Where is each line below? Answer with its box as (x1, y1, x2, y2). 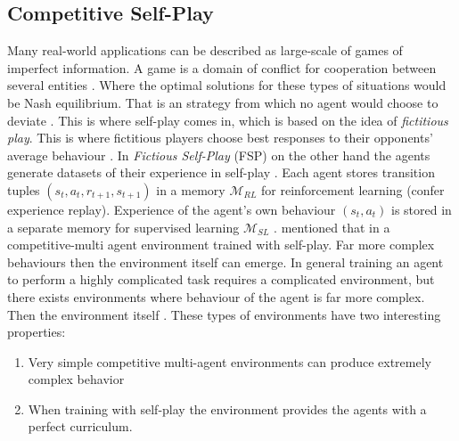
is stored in (391, 200, 452, 218)
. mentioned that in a (274, 217, 390, 236)
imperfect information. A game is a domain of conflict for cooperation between (7, 58, 437, 77)
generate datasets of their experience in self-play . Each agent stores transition (7, 163, 435, 182)
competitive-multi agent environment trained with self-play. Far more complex (7, 235, 435, 254)
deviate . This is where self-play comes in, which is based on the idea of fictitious (7, 110, 448, 129)
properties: (7, 323, 66, 341)
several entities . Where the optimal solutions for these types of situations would (7, 76, 447, 94)
